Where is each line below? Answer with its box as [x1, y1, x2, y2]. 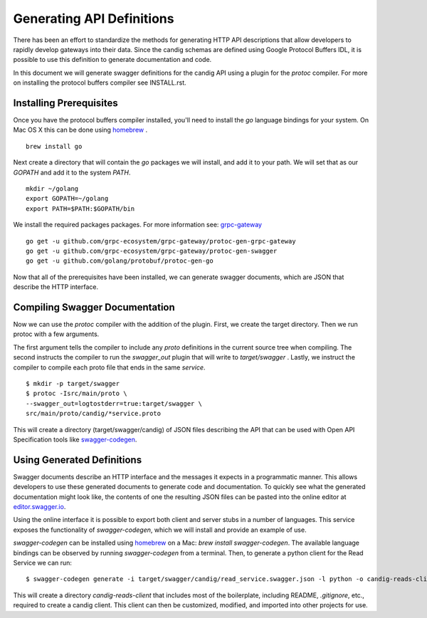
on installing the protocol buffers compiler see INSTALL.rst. [13, 78, 186, 87]
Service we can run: [13, 558, 73, 567]
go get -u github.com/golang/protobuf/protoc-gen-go [26, 257, 213, 265]
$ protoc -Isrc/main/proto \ [26, 389, 127, 398]
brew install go [26, 142, 83, 150]
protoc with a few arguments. [13, 330, 100, 338]
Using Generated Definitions [13, 454, 142, 466]
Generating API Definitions [13, 11, 174, 26]
